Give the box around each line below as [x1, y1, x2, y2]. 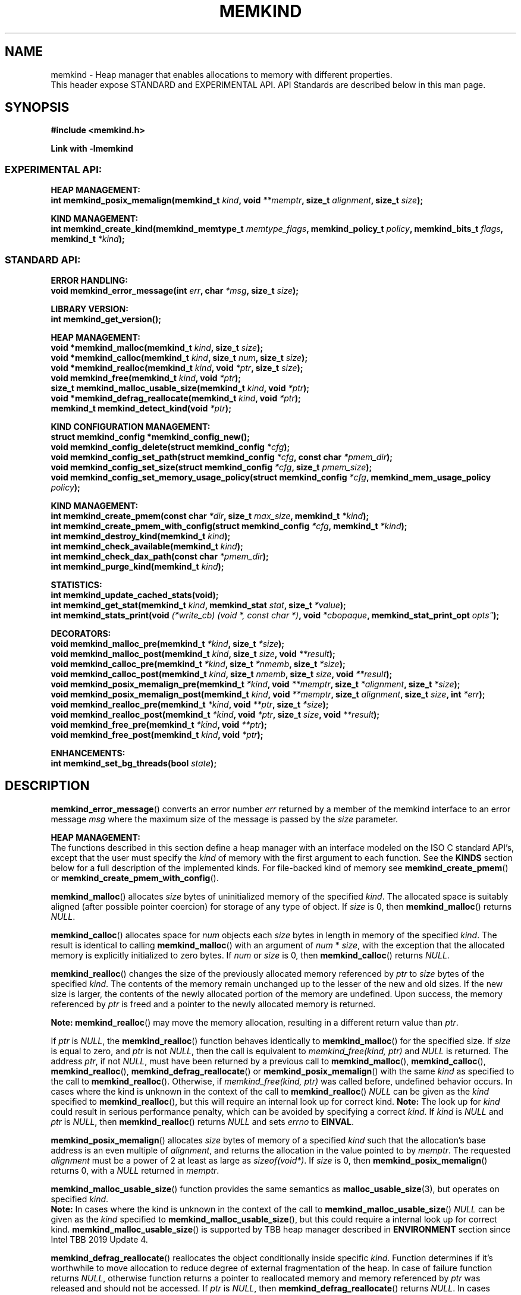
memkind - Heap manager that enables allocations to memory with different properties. [51, 69, 393, 80]
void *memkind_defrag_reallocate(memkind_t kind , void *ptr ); [51, 392, 301, 403]
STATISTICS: [51, 579, 102, 590]
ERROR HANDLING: [51, 275, 128, 285]
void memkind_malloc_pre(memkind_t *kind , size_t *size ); [51, 638, 285, 649]
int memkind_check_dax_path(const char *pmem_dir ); [51, 551, 269, 561]
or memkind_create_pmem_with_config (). [51, 872, 219, 883]
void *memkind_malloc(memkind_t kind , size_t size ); [51, 342, 263, 353]
